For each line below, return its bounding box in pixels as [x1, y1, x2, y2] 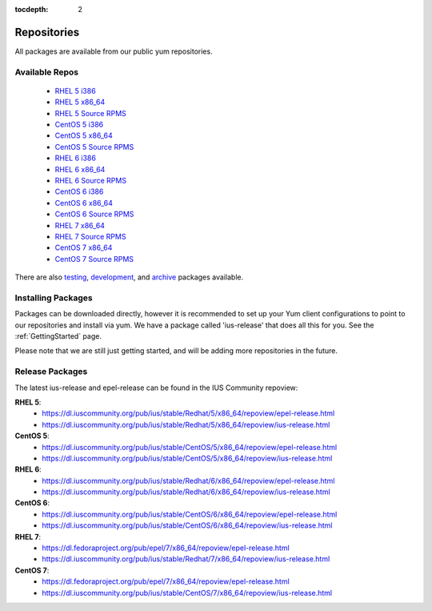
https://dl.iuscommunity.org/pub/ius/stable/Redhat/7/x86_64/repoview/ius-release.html [42, 554, 330, 564]
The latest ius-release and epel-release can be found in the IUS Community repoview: [14, 383, 298, 392]
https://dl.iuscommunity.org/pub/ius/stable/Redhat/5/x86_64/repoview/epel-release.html [42, 408, 335, 418]
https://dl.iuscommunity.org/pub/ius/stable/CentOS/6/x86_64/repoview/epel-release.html [42, 509, 338, 519]
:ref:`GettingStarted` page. [14, 332, 102, 341]
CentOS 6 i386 [54, 187, 104, 196]
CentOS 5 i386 [54, 120, 104, 130]
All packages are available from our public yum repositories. [14, 46, 213, 56]
